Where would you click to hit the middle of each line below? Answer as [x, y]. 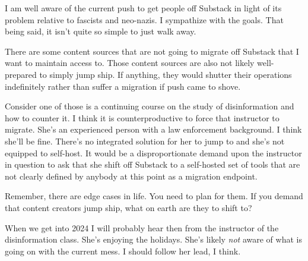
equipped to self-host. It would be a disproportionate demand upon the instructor [153, 152]
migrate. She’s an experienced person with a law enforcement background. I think [153, 129]
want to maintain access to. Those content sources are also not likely [130, 63]
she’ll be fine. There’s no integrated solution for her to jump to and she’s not [145, 141]
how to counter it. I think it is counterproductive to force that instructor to [142, 117]
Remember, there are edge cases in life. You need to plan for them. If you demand [154, 196]
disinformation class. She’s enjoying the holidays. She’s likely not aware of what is [153, 239]
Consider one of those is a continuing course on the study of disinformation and [150, 106]
